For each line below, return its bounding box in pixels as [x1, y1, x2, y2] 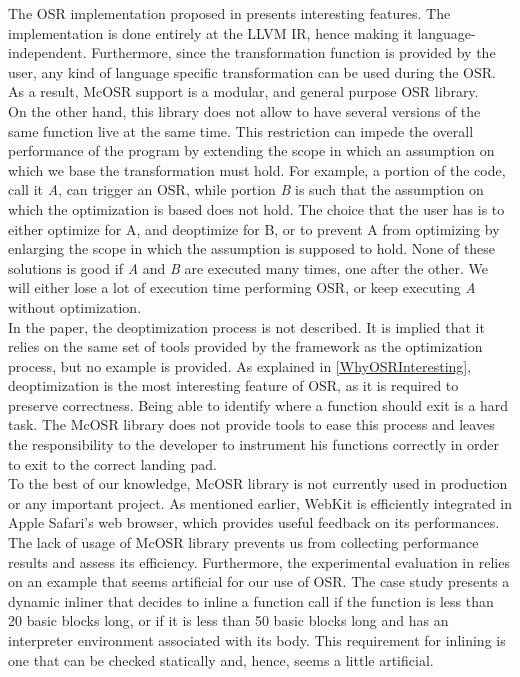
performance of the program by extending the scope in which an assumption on [8, 140, 495, 161]
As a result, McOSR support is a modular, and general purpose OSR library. [8, 81, 479, 102]
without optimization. [8, 296, 142, 317]
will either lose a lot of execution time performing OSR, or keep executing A [8, 277, 476, 298]
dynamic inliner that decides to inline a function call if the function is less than [8, 590, 494, 611]
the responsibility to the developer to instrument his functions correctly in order [8, 434, 500, 455]
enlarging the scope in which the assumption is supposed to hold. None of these [8, 238, 496, 259]
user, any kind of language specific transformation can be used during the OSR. [8, 61, 496, 82]
